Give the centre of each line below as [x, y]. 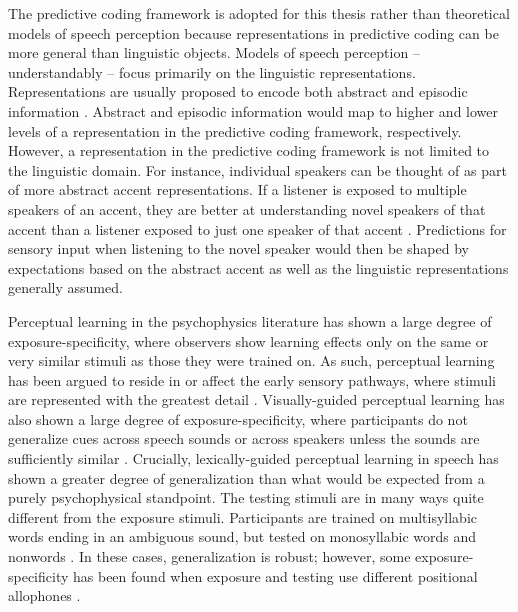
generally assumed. [65, 287]
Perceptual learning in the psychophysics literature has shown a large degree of [250, 320]
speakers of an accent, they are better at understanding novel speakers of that [247, 208]
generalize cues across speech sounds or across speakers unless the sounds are [244, 438]
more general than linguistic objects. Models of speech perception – [214, 52]
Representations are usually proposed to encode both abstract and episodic [238, 91]
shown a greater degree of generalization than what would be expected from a [246, 477]
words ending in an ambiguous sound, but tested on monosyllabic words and [242, 536]
